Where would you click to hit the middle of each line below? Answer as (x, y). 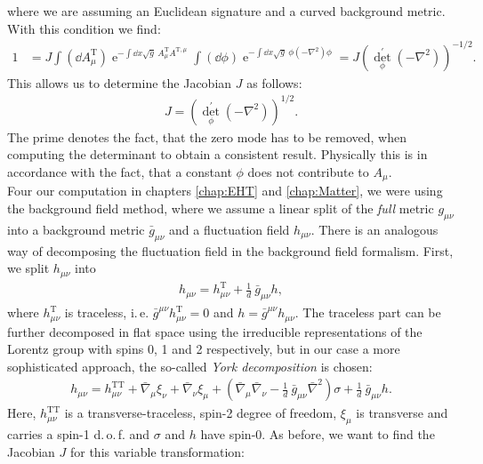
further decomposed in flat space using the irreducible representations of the (215, 331)
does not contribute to (308, 172)
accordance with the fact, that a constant (120, 172)
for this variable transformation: (157, 451)
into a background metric (76, 229)
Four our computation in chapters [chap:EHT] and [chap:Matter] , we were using (225, 191)
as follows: (274, 82)
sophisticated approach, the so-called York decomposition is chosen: (190, 366)
